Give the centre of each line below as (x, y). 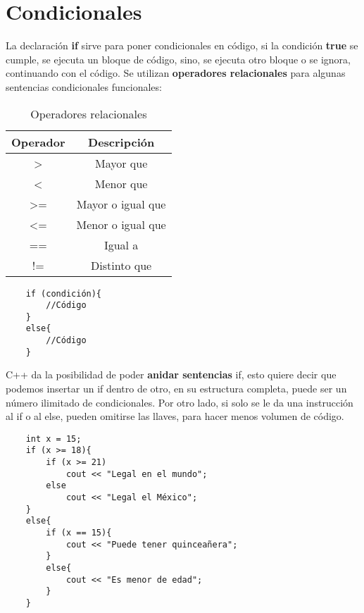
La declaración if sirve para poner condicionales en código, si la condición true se (182, 45)
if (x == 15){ (79, 533)
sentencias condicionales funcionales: (84, 86)
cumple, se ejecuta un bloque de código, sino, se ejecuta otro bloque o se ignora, (178, 59)
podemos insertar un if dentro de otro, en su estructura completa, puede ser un (176, 389)
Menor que (121, 183)
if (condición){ (64, 293)
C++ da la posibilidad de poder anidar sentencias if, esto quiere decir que (171, 374)
